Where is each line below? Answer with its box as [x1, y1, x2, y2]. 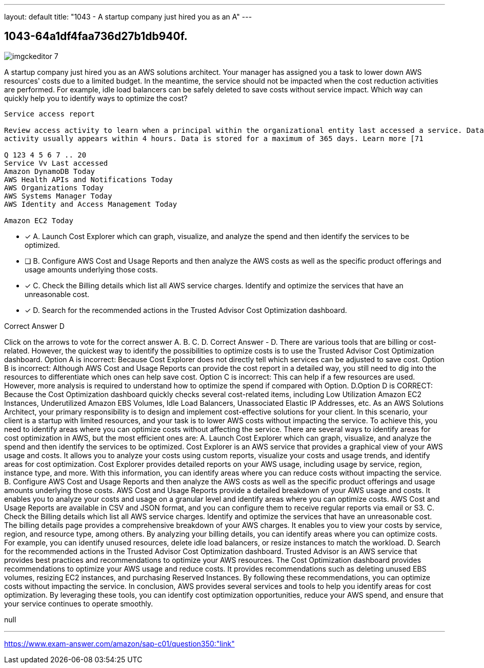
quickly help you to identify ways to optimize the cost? [4, 93, 188, 103]
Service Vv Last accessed [4, 159, 108, 167]
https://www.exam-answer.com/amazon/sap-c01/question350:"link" [4, 639, 235, 648]
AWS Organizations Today [4, 183, 104, 192]
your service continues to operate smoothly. [4, 599, 153, 608]
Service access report [4, 109, 95, 118]
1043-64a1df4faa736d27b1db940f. [4, 30, 188, 43]
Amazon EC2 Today [4, 216, 73, 225]
